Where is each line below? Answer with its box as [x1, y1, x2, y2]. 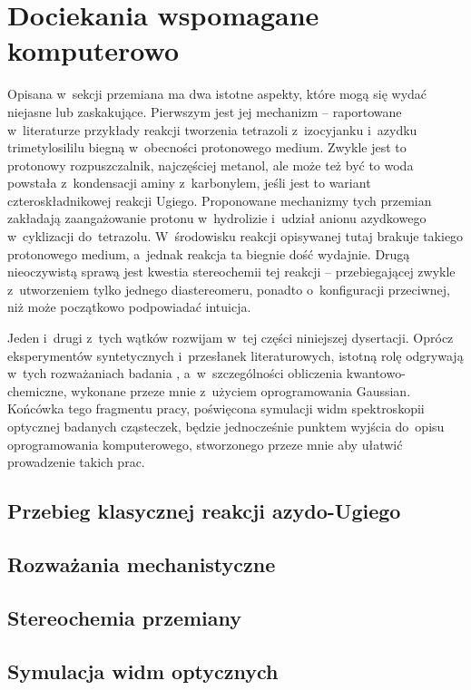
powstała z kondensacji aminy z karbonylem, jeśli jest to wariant [7, 173, 371, 192]
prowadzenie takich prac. [7, 452, 145, 471]
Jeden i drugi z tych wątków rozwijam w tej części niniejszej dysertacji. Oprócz [7, 328, 454, 347]
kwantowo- [346, 364, 406, 383]
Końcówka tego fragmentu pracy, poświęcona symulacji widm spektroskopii [7, 399, 425, 418]
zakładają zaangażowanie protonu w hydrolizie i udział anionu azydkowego [7, 209, 427, 228]
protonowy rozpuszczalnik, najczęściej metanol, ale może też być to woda [7, 155, 414, 174]
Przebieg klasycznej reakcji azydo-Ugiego [7, 497, 401, 525]
